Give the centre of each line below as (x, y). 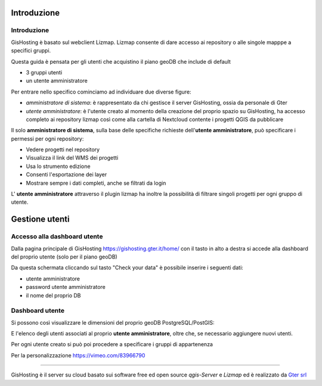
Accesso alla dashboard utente (57, 236)
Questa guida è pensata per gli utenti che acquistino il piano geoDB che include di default (121, 61)
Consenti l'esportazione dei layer (66, 175)
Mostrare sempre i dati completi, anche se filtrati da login (96, 183)
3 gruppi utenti (44, 72)
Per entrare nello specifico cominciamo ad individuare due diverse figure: (101, 92)
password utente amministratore (66, 287)
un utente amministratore (57, 81)
